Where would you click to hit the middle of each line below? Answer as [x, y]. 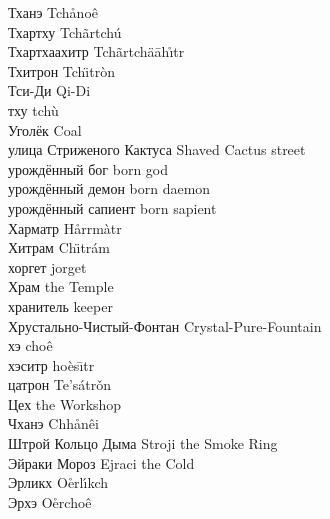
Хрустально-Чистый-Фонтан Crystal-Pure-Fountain [165, 325]
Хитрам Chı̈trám [59, 247]
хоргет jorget [47, 266]
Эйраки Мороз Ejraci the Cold [101, 462]
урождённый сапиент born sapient [112, 207]
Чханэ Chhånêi [53, 423]
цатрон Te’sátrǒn [60, 384]
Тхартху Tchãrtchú [65, 31]
